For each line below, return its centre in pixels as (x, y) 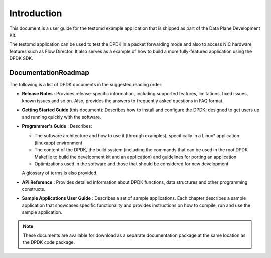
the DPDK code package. (49, 242)
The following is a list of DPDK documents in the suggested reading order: (86, 85)
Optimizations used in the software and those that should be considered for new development (131, 164)
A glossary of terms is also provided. (60, 173)
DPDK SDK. (21, 58)
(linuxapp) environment (58, 143)
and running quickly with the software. (61, 117)
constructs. (34, 189)
